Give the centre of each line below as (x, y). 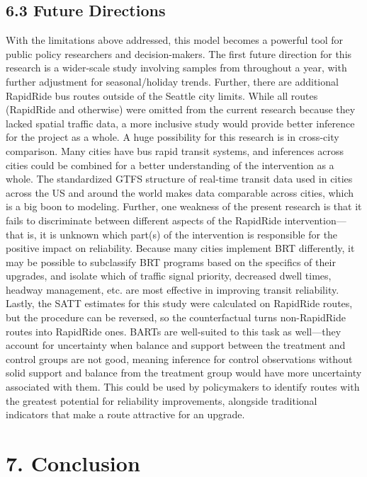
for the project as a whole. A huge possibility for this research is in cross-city (173, 137)
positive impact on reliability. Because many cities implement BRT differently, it (180, 248)
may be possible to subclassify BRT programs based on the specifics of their (171, 262)
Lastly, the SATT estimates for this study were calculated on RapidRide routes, (179, 303)
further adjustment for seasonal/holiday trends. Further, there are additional (172, 81)
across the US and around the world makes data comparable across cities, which (180, 192)
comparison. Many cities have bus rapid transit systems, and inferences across (175, 150)
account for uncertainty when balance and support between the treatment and (176, 345)
